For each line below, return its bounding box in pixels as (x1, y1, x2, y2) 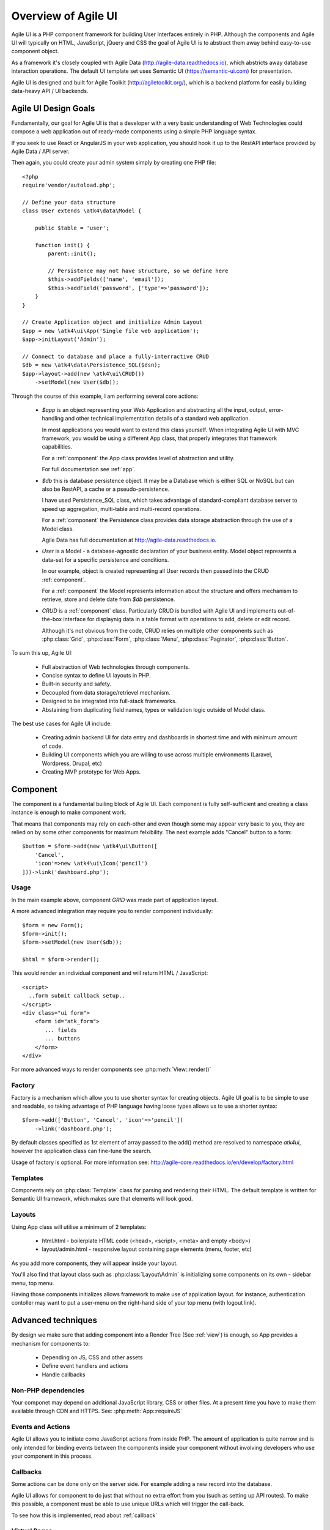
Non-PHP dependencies (11, 1386, 85, 1395)
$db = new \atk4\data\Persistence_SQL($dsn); (22, 362, 161, 368)
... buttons (45, 1035, 81, 1042)
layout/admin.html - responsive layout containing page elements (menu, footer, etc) (42, 1245, 252, 1253)
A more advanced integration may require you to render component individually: (11, 908, 213, 915)
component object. (11, 48, 59, 55)
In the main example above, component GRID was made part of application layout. (11, 896, 218, 903)
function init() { (34, 242, 90, 248)
